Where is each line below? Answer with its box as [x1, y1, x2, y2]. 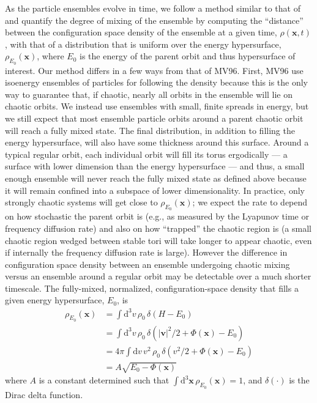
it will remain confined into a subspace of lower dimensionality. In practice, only [5, 183, 305, 196]
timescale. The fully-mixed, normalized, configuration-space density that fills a [5, 281, 299, 294]
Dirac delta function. [5, 388, 83, 401]
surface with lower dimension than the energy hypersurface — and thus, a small [5, 160, 305, 172]
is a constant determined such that [39, 374, 170, 386]
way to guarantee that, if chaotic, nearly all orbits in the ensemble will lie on [5, 87, 293, 100]
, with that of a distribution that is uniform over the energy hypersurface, [5, 37, 282, 50]
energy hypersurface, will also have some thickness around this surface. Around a [5, 136, 309, 149]
